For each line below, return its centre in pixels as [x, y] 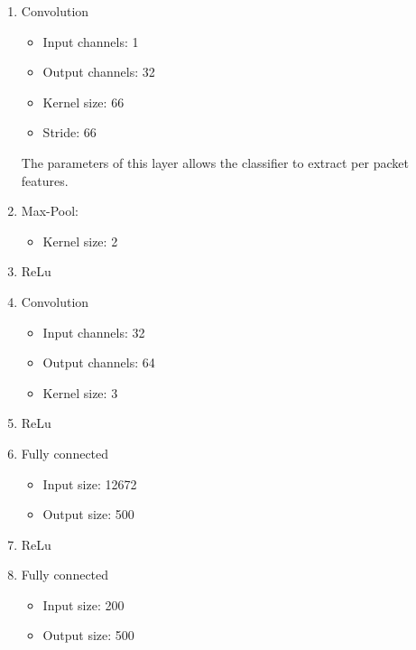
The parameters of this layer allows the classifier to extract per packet [215, 162]
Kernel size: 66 [83, 102]
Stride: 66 [69, 132]
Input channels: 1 [91, 41]
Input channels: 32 [94, 332]
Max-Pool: [50, 211]
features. [45, 180]
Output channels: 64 [99, 362]
